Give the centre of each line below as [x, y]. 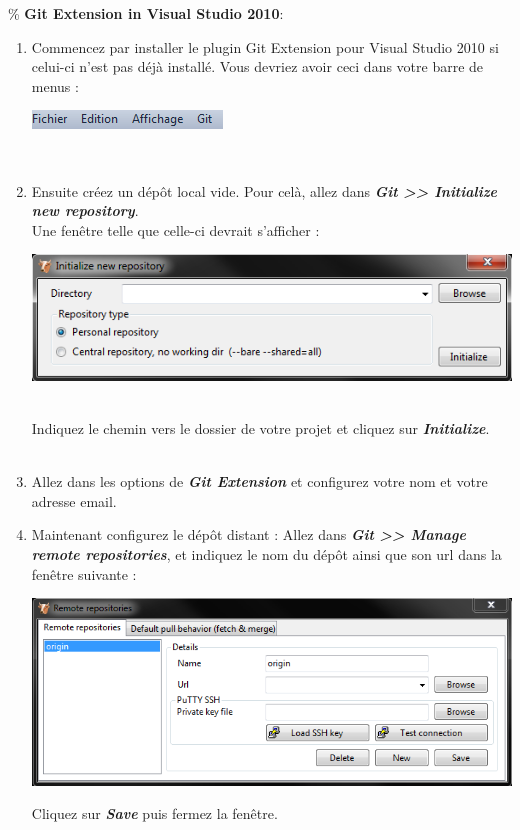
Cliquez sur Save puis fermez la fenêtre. [154, 813]
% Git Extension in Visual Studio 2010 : [146, 13]
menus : [55, 85]
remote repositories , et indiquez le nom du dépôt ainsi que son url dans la [266, 553]
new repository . [85, 210]
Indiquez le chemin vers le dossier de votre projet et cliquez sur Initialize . [260, 427]
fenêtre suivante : [84, 573]
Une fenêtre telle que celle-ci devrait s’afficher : [175, 229]
